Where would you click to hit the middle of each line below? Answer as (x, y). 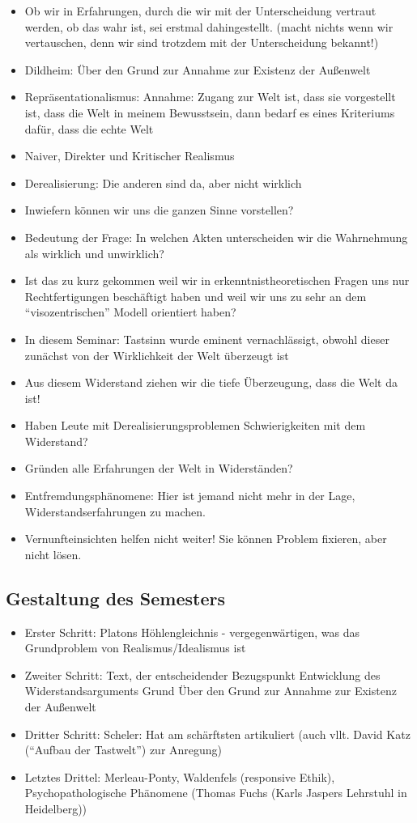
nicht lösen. (53, 554)
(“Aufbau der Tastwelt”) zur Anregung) (123, 750)
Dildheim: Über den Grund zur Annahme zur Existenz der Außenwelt (198, 69)
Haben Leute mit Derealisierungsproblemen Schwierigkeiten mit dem (195, 425)
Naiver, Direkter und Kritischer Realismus (130, 156)
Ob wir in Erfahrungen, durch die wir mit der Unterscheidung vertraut (200, 11)
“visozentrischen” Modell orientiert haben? (130, 312)
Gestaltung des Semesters (115, 598)
